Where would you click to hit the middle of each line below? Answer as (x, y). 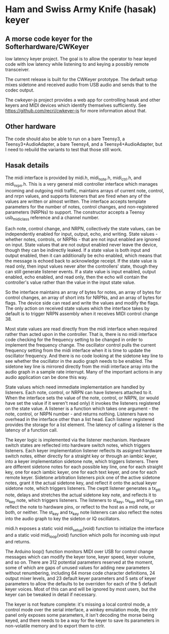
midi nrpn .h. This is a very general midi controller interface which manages (81, 185)
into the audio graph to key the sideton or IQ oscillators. (63, 519)
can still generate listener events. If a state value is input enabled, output (81, 272)
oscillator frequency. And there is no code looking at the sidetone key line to (84, 356)
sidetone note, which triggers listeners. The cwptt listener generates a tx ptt (83, 489)
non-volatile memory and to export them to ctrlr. (55, 626)
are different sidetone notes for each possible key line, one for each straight (84, 467)
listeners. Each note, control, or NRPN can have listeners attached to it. (79, 393)
